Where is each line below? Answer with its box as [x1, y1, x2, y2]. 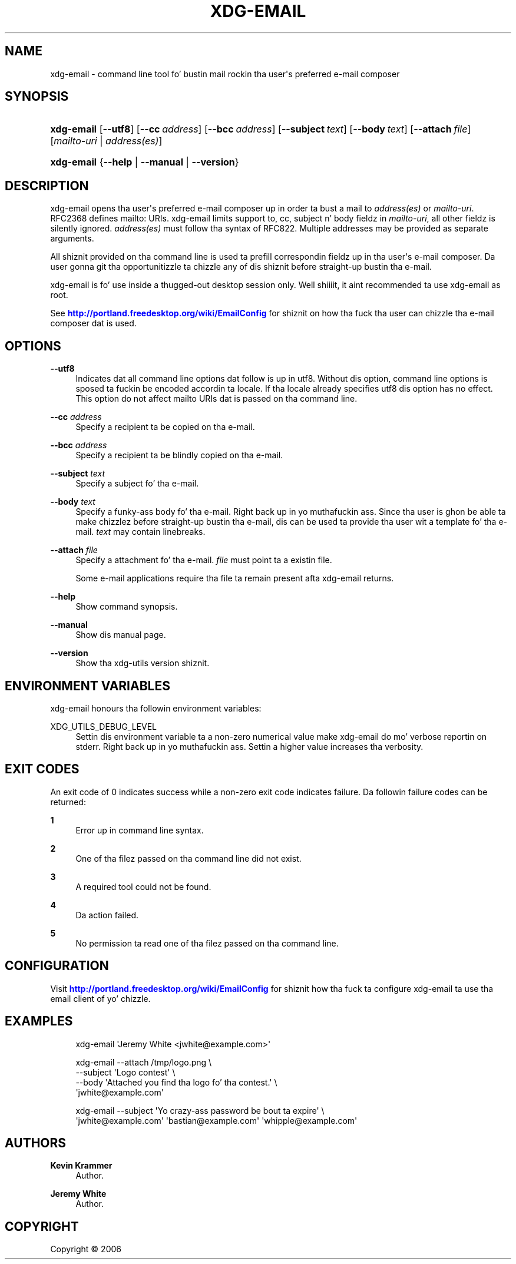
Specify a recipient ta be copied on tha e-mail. [75, 422, 255, 432]
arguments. [50, 233, 94, 244]
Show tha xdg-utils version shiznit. [75, 658, 210, 669]
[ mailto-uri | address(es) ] [50, 135, 163, 147]
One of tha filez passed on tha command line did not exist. [75, 853, 302, 863]
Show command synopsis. [75, 601, 178, 612]
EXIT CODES [5, 762, 80, 777]
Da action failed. [75, 909, 139, 920]
